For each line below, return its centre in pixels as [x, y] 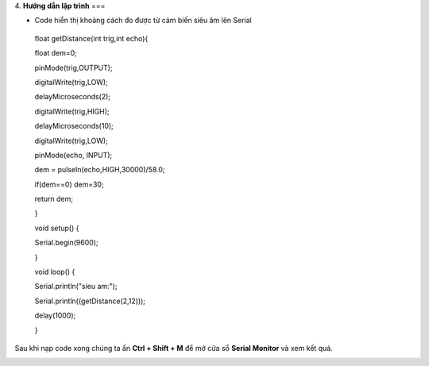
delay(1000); [55, 316]
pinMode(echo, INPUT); [73, 155]
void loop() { [55, 272]
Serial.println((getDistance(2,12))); [90, 301]
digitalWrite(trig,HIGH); [72, 111]
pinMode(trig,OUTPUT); [73, 67]
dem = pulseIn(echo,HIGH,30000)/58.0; [100, 170]
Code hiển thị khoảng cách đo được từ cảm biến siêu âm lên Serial [143, 21]
